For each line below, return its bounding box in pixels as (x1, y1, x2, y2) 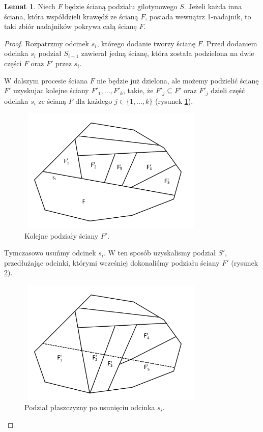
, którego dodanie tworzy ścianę (97, 38, 195, 48)
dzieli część (211, 85, 245, 96)
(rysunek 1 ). (155, 95, 193, 106)
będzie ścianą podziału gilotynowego (65, 1, 178, 11)
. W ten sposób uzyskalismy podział (103, 247, 216, 258)
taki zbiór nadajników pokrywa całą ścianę (4, 21, 137, 32)
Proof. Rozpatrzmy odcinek (4, 38, 90, 48)
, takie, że (123, 85, 154, 96)
